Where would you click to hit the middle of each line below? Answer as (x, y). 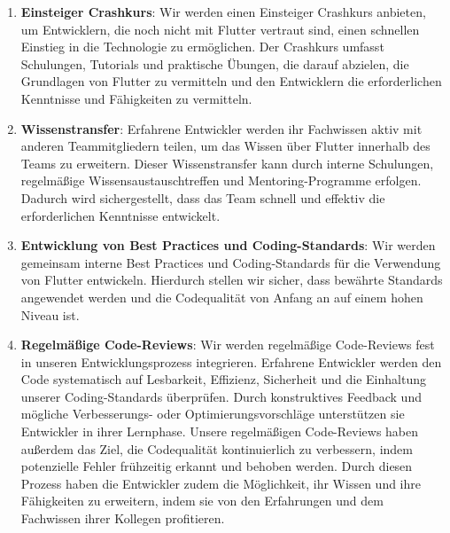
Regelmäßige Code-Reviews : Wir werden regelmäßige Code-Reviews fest (228, 345)
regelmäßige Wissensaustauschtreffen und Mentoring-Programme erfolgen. (221, 180)
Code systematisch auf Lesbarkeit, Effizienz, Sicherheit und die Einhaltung (223, 379)
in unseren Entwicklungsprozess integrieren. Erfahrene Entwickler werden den (231, 361)
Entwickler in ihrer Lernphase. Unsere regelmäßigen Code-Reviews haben (220, 431)
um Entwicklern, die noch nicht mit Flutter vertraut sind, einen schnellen (220, 29)
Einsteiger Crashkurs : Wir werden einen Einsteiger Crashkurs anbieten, (223, 12)
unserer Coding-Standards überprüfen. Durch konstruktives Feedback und (221, 396)
